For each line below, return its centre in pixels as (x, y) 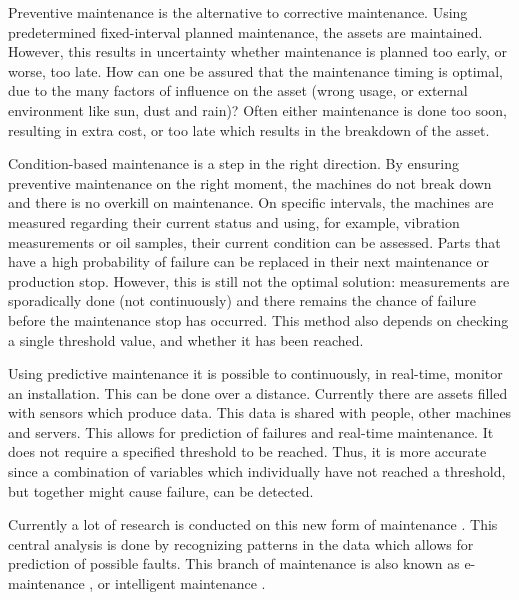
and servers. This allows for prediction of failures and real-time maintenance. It (251, 431)
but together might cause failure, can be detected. (161, 490)
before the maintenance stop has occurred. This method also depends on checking (258, 319)
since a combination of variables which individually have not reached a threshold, (257, 471)
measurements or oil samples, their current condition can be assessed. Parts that (254, 241)
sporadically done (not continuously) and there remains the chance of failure (242, 300)
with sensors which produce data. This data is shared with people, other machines (260, 412)
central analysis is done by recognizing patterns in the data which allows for (241, 543)
